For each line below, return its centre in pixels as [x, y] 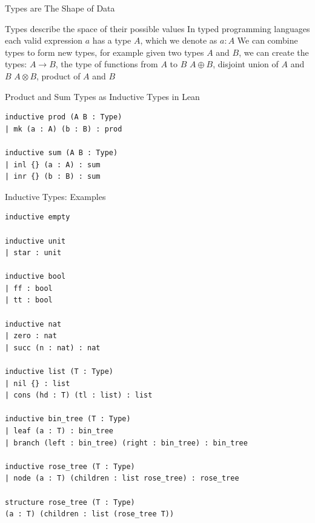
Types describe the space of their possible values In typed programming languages [157, 28]
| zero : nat [31, 336]
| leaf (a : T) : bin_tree [59, 431]
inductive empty [38, 217]
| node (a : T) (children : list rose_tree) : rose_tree [122, 478]
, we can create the [274, 52]
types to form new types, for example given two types [104, 52]
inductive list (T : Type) [59, 372]
